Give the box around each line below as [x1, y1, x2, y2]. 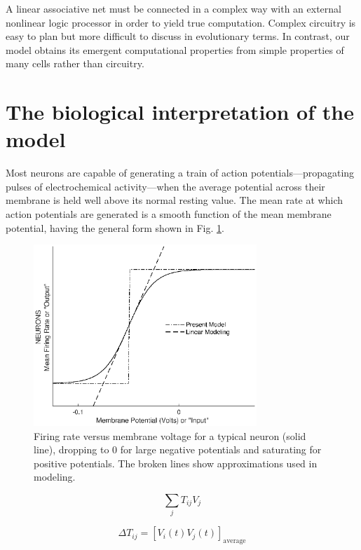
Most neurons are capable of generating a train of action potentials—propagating [6, 165, 355, 180]
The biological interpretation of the [6, 97, 354, 126]
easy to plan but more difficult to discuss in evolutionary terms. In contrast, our [6, 29, 350, 43]
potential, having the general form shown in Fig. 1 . [6, 220, 224, 235]
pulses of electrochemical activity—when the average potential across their [6, 179, 325, 193]
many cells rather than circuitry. [6, 56, 144, 71]
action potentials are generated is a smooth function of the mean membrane [6, 207, 332, 221]
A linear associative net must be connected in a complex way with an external [6, 1, 341, 15]
